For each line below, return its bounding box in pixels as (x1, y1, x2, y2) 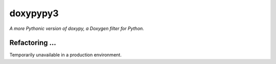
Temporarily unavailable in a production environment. (9, 52, 122, 58)
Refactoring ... (9, 39, 56, 47)
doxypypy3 (9, 8, 59, 19)
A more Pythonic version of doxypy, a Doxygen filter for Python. (9, 25, 144, 31)
